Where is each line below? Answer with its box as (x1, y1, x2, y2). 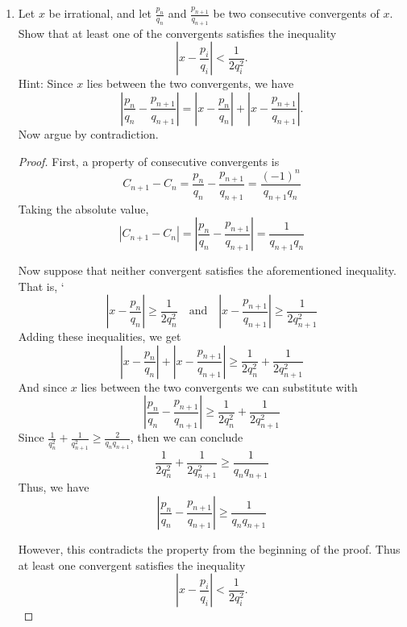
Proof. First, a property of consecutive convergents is (18, 152, 280, 169)
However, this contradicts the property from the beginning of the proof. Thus (18, 541, 401, 558)
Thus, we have (18, 479, 89, 496)
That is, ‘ (18, 277, 64, 294)
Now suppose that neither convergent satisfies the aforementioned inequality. (18, 262, 397, 279)
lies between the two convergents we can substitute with (81, 378, 358, 395)
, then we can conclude (130, 429, 243, 446)
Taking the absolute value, (18, 200, 149, 217)
